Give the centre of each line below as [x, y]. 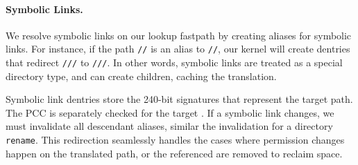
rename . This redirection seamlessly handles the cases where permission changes [175, 140]
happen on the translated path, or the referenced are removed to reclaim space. [174, 153]
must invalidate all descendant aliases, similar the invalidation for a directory [169, 126]
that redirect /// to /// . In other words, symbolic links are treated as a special [174, 62]
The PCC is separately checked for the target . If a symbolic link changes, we [170, 112]
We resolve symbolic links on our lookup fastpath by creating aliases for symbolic [179, 35]
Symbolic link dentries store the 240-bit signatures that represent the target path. [179, 99]
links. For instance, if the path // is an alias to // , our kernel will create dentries [178, 49]
